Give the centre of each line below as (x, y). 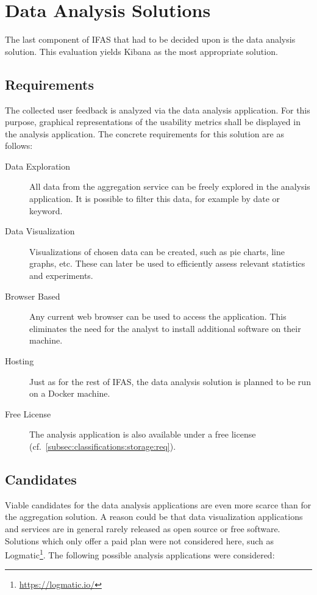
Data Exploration (38, 166)
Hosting (20, 361)
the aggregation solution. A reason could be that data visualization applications (154, 517)
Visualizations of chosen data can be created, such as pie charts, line (157, 251)
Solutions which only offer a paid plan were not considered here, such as (140, 540)
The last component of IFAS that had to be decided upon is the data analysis (150, 39)
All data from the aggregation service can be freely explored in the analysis (170, 186)
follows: (19, 146)
